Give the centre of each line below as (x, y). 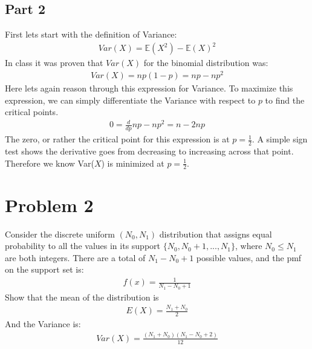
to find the (285, 100)
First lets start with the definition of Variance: (91, 34)
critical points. (32, 112)
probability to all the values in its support (83, 246)
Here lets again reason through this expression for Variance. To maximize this (149, 88)
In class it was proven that (54, 63)
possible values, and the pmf (249, 257)
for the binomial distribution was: (206, 63)
